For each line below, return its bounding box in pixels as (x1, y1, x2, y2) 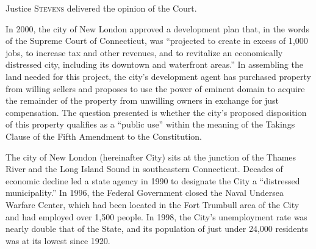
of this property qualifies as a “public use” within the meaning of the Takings (5, 118, 295, 131)
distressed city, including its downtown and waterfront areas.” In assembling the (5, 58, 303, 71)
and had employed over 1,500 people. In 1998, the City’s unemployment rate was (5, 210, 307, 223)
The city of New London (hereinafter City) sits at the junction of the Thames (5, 150, 296, 163)
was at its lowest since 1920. (5, 234, 110, 247)
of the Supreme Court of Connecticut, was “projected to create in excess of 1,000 (5, 34, 308, 47)
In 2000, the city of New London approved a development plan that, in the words (5, 22, 310, 35)
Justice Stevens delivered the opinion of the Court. (5, 2, 197, 14)
